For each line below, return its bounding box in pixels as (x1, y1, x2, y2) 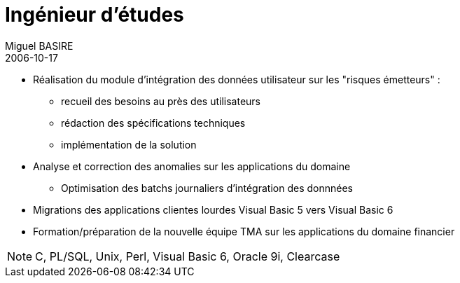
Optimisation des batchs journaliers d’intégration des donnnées (61, 181, 353, 194)
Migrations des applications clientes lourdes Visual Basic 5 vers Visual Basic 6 (33, 203, 393, 216)
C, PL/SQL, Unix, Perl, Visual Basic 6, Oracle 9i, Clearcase (35, 249, 340, 263)
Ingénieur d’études (5, 3, 184, 27)
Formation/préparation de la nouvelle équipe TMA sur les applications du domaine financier (33, 225, 455, 237)
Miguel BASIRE (5, 39, 74, 52)
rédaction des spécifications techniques (61, 116, 246, 129)
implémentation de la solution (61, 138, 197, 151)
